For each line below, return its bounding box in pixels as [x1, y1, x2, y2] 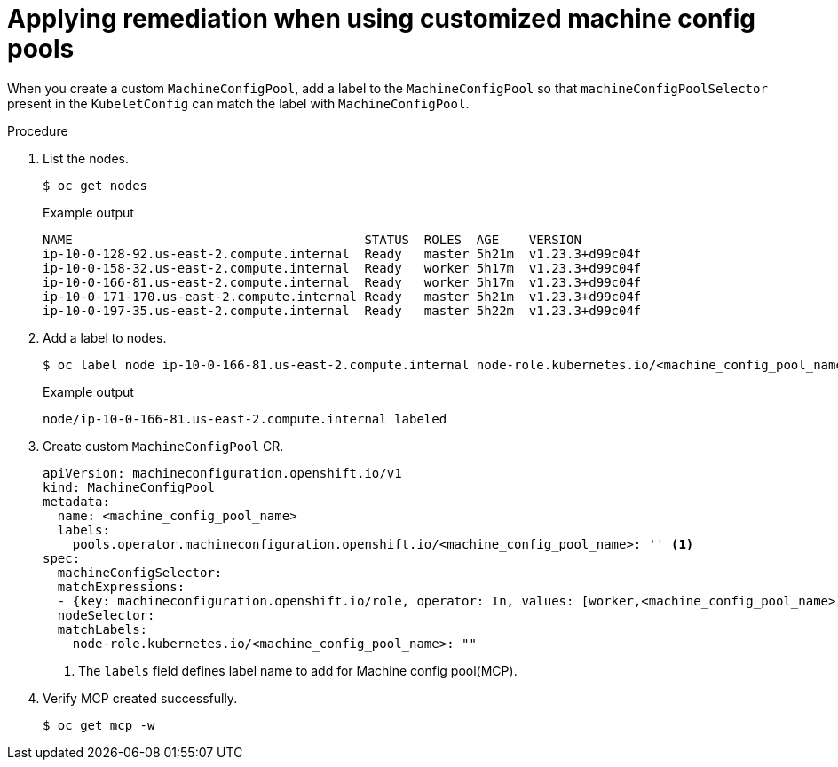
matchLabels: [57, 621, 148, 637]
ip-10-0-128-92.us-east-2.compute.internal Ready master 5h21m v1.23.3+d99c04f [43, 246, 642, 261]
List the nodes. [43, 150, 129, 166]
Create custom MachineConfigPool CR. [43, 438, 284, 454]
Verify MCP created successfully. [43, 690, 238, 706]
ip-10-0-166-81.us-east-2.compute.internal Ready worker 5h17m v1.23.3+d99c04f [43, 274, 642, 289]
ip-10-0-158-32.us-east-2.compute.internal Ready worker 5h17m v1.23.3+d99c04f [43, 260, 642, 275]
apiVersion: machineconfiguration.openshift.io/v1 [43, 465, 402, 480]
